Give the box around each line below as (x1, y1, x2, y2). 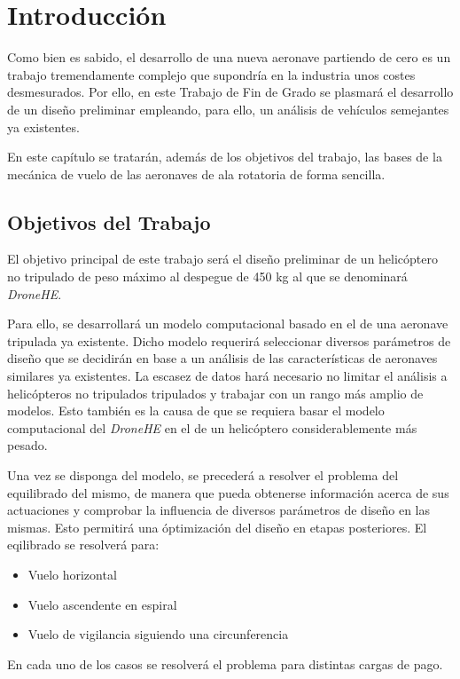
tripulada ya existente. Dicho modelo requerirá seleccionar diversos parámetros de (7, 331, 451, 350)
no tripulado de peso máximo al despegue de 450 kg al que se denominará (7, 267, 408, 286)
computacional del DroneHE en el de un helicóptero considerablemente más (7, 418, 417, 437)
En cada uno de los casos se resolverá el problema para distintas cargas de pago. (7, 654, 443, 673)
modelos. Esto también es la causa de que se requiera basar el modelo (7, 401, 385, 420)
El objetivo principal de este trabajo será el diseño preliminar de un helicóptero (7, 249, 439, 268)
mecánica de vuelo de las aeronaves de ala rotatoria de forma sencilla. (7, 164, 386, 183)
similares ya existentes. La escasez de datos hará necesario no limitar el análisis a (7, 367, 448, 385)
